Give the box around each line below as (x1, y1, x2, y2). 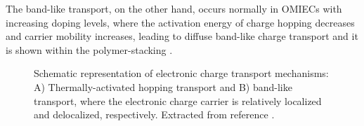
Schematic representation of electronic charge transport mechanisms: (34, 66, 329, 80)
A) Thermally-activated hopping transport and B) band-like (34, 79, 292, 94)
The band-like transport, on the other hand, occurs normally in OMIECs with (6, 1, 342, 15)
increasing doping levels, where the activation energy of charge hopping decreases (6, 15, 355, 29)
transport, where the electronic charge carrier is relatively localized (34, 93, 322, 108)
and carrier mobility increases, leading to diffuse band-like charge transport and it (6, 29, 358, 43)
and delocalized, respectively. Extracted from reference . (34, 107, 275, 122)
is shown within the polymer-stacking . (6, 42, 173, 57)
